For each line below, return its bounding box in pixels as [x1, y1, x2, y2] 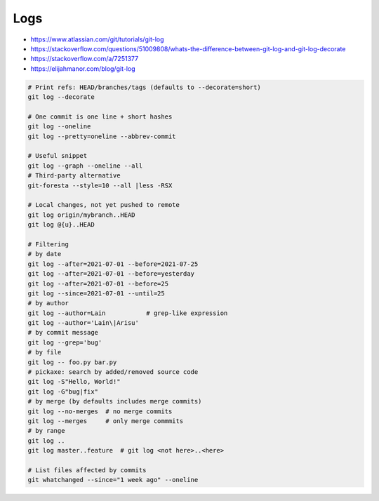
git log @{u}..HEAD [27, 221, 95, 229]
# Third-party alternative [27, 172, 121, 180]
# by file [27, 348, 62, 356]
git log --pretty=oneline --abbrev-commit [27, 132, 176, 140]
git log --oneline [27, 123, 91, 131]
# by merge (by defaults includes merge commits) [27, 397, 202, 406]
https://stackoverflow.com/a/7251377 [30, 55, 139, 63]
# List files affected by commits [27, 466, 147, 474]
